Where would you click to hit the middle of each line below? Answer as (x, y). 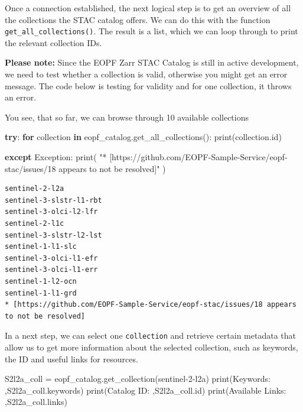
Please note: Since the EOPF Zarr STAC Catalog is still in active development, (152, 62)
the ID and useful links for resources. (71, 359)
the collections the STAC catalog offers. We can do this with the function (138, 19)
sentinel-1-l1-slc (41, 247)
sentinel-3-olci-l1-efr (51, 258)
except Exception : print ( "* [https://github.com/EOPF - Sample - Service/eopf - (146, 157)
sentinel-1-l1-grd (41, 293)
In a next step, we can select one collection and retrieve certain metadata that (150, 335)
